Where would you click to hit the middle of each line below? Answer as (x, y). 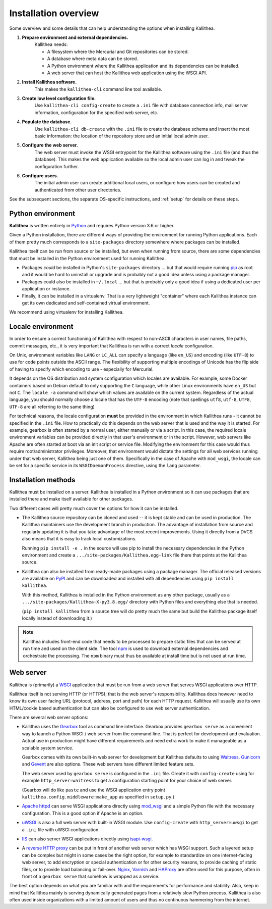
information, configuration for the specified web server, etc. (96, 112)
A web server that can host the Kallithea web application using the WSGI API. (127, 73)
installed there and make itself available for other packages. (71, 499)
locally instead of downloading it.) (57, 618)
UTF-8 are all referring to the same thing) (52, 407)
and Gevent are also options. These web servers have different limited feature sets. (108, 764)
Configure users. (40, 175)
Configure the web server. (50, 145)
